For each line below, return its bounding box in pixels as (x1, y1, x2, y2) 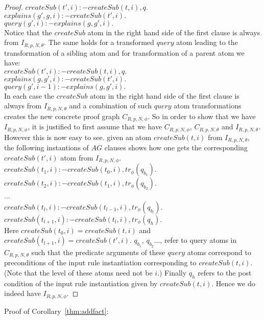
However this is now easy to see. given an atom (4, 131, 152, 142)
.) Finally (157, 267, 187, 278)
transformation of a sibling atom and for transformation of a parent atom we (4, 47, 245, 58)
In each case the (4, 90, 55, 101)
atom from (60, 152, 93, 163)
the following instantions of (4, 142, 89, 153)
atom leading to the (176, 37, 238, 48)
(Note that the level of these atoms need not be (4, 267, 153, 278)
